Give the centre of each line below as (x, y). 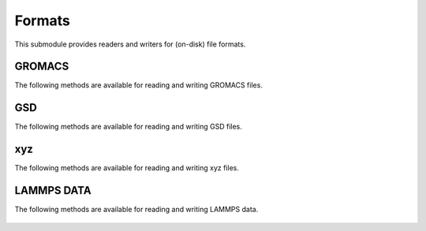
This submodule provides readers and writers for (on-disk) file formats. (130, 44)
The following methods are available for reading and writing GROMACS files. (139, 85)
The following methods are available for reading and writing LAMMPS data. (136, 210)
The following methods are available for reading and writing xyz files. (127, 168)
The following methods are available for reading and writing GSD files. (128, 127)
